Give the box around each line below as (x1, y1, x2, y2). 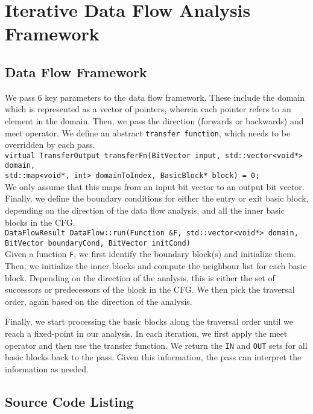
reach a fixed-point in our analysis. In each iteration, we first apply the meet (5, 327, 288, 340)
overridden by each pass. (5, 138, 95, 151)
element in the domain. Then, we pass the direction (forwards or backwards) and (5, 114, 304, 127)
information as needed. (5, 362, 89, 375)
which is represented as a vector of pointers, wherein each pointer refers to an (5, 103, 291, 115)
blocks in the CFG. (5, 215, 75, 228)
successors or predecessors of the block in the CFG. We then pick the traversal (5, 283, 295, 296)
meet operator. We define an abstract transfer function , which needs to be (5, 126, 291, 139)
